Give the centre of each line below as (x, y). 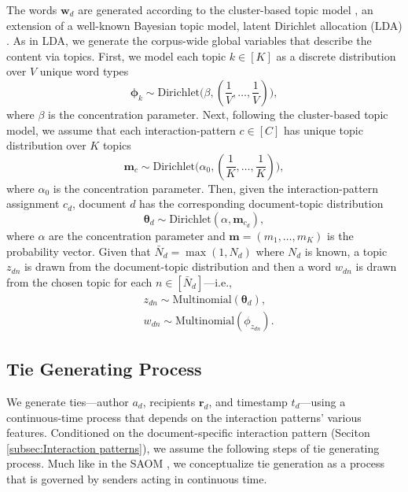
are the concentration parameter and (137, 235)
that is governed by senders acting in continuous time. (137, 478)
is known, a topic (346, 251)
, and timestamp (248, 401)
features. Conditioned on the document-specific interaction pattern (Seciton (188, 433)
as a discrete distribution (336, 55)
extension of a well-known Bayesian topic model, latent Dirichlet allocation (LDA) (204, 25)
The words (32, 9)
